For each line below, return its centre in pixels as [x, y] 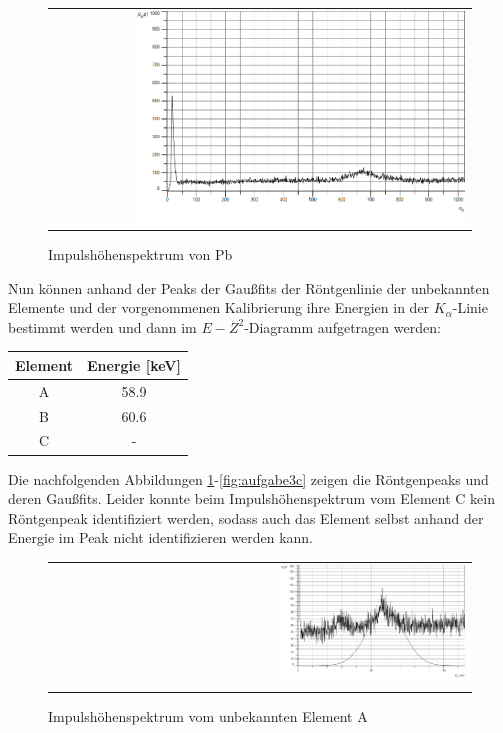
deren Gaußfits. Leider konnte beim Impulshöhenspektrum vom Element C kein [251, 498]
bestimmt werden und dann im [102, 326]
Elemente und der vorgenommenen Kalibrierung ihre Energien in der [219, 307]
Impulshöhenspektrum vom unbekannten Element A [208, 715]
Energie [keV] [133, 364]
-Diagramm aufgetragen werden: [342, 326]
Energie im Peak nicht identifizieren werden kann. [161, 537]
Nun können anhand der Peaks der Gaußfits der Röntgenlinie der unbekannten [249, 287]
